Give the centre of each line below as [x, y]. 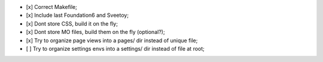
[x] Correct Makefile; [52, 7]
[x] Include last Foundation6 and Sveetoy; [77, 15]
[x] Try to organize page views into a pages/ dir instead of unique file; [112, 40]
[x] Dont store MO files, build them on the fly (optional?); [95, 32]
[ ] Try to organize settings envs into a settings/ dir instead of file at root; [115, 48]
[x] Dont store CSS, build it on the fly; [72, 23]
